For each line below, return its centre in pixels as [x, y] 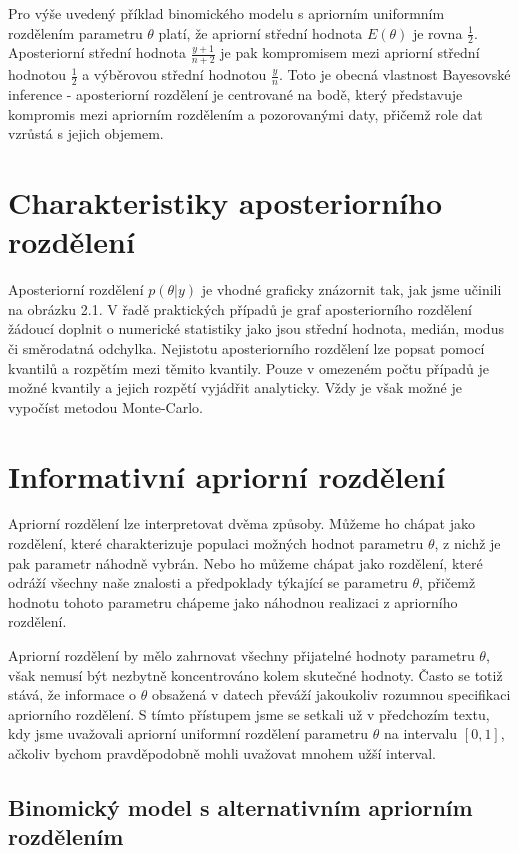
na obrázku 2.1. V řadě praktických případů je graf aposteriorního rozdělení [240, 308]
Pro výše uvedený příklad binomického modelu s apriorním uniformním [226, 13]
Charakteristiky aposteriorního [225, 202]
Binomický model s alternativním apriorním [240, 806]
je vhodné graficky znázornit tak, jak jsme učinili [351, 289]
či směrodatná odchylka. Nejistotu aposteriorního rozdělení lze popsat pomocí [246, 347]
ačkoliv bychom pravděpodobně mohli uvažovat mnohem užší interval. [222, 752]
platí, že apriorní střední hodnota [260, 32]
